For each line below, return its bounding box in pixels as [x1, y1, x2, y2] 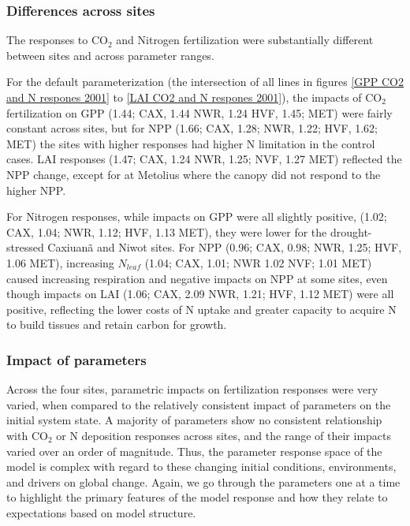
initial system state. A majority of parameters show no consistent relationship [6, 412, 382, 428]
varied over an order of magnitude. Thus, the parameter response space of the [6, 442, 382, 459]
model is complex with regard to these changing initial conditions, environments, [6, 458, 397, 475]
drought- [330, 223, 372, 240]
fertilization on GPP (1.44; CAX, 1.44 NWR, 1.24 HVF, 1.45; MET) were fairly [6, 104, 393, 121]
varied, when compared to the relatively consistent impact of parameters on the [6, 396, 391, 412]
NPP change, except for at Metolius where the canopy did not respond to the [6, 166, 381, 182]
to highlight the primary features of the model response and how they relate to [6, 489, 388, 505]
